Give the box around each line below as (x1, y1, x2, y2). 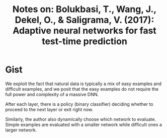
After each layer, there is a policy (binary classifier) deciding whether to (5, 101, 153, 107)
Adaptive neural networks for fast (12, 25, 157, 36)
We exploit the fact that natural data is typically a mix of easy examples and (5, 81, 162, 87)
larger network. (5, 127, 37, 133)
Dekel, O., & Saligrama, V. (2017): (15, 14, 154, 26)
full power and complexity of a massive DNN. (5, 91, 99, 97)
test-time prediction (42, 36, 127, 47)
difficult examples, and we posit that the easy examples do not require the (5, 86, 159, 92)
